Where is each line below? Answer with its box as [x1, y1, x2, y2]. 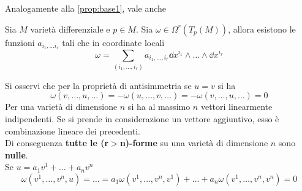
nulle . [5, 148, 28, 161]
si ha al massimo [127, 100, 191, 113]
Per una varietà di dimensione [5, 100, 118, 113]
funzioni [5, 36, 35, 49]
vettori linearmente [200, 100, 273, 113]
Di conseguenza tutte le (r [5, 136, 109, 149]
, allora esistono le [228, 22, 296, 35]
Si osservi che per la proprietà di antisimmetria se [5, 79, 192, 92]
